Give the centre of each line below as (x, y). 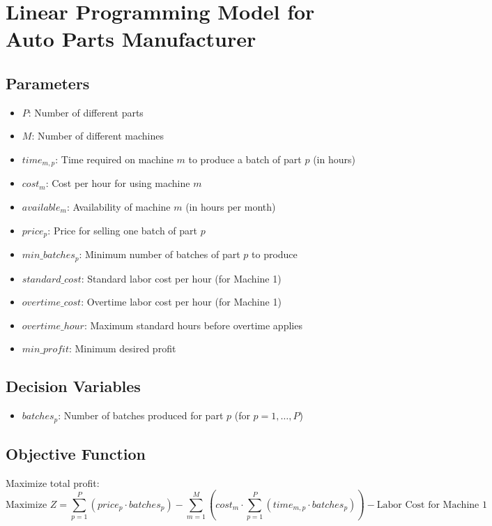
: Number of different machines (98, 136)
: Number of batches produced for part (141, 415)
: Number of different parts (86, 112)
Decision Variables (73, 386)
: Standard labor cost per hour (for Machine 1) (181, 278)
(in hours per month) (231, 206)
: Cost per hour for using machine (118, 183)
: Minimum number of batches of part (160, 254)
